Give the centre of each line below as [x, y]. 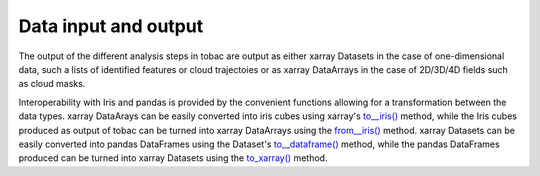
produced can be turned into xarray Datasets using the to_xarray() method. [173, 158]
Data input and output [111, 26]
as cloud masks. [52, 84]
